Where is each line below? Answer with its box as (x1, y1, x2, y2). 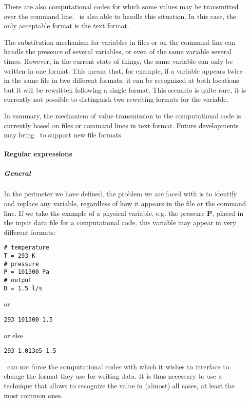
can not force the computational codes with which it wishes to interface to (7, 361, 229, 371)
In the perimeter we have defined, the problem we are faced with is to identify (4, 189, 237, 199)
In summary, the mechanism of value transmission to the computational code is (4, 110, 241, 120)
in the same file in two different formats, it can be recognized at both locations (4, 75, 239, 85)
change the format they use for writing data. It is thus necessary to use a (4, 371, 222, 381)
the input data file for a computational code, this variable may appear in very (4, 217, 236, 228)
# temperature (4, 244, 50, 251)
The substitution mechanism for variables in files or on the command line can (4, 37, 235, 47)
